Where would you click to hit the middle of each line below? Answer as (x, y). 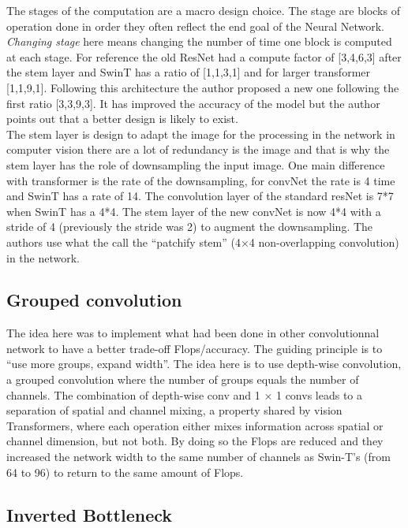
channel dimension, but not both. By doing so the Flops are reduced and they (195, 441)
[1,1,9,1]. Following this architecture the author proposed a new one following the (203, 87)
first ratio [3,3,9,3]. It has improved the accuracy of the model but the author (193, 103)
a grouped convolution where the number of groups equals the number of (183, 379)
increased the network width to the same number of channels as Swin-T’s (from (199, 457)
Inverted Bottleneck (89, 514)
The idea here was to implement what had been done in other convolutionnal (193, 333)
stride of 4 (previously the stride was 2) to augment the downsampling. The (190, 227)
